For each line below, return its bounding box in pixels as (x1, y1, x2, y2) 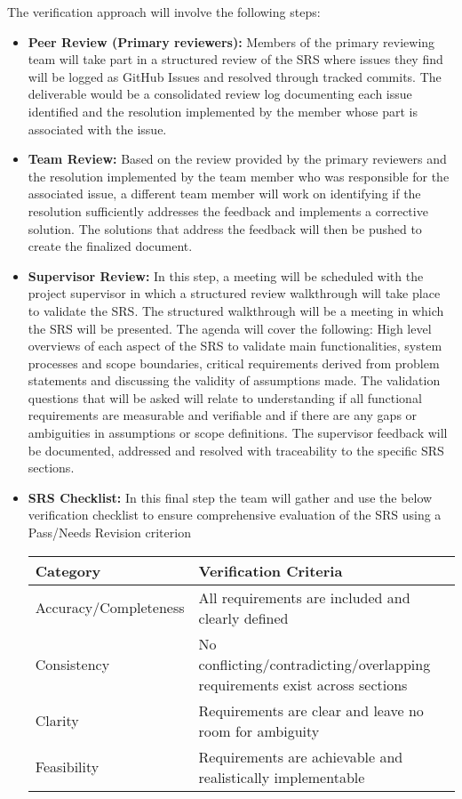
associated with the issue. (28, 119, 167, 138)
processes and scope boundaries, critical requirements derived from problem (28, 353, 440, 372)
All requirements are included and (198, 586, 410, 608)
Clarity (35, 710, 79, 731)
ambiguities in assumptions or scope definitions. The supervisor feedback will (28, 424, 448, 442)
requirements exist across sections (198, 674, 408, 695)
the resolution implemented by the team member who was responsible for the (28, 166, 450, 185)
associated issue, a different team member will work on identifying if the (28, 184, 421, 203)
